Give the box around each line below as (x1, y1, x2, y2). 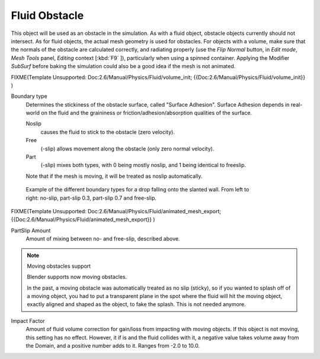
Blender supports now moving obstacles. (27, 273, 127, 281)
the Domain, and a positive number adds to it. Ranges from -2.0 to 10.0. (25, 342, 200, 350)
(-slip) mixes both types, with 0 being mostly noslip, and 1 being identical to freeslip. (40, 162, 246, 169)
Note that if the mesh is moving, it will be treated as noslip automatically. (25, 172, 203, 179)
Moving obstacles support (27, 262, 91, 270)
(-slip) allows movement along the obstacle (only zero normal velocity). (40, 145, 215, 152)
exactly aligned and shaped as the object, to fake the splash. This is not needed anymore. (27, 301, 246, 308)
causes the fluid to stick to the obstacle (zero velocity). (40, 128, 175, 136)
